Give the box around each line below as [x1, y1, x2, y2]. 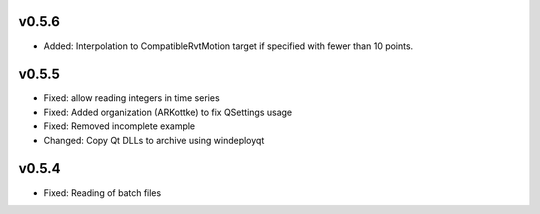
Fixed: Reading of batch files [43, 186, 162, 199]
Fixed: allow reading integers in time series [43, 92, 220, 104]
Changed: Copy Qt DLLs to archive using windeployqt [43, 134, 265, 146]
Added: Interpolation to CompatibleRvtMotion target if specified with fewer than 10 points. [43, 40, 414, 52]
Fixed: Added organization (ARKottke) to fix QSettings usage [43, 106, 293, 118]
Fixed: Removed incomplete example [43, 120, 196, 132]
